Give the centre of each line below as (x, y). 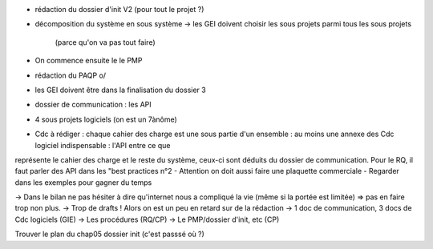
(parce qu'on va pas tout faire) (105, 42)
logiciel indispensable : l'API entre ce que (103, 145)
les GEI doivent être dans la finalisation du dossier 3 (120, 90)
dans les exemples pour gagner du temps (83, 182)
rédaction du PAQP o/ (71, 75)
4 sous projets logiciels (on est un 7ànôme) (106, 119)
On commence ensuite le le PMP (89, 61)
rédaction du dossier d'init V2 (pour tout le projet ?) (119, 9)
